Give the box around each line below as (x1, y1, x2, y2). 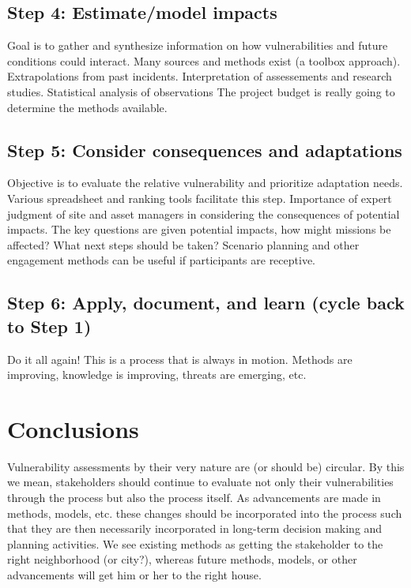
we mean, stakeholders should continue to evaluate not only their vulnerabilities (7, 474, 394, 490)
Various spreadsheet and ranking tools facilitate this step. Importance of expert (7, 189, 392, 206)
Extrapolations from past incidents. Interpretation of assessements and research (7, 68, 392, 84)
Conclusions (7, 412, 139, 444)
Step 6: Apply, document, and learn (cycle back (7, 290, 405, 315)
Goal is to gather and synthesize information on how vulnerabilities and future (7, 37, 388, 54)
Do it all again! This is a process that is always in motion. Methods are (7, 350, 353, 367)
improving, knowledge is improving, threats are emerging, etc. (7, 366, 307, 383)
